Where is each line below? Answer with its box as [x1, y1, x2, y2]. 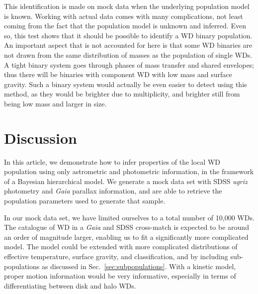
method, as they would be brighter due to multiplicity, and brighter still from [4, 89, 240, 99]
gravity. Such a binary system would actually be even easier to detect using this [4, 79, 247, 89]
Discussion [4, 127, 77, 148]
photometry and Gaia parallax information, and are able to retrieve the [4, 186, 222, 196]
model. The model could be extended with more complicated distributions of [4, 241, 238, 252]
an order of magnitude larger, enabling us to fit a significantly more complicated [4, 231, 249, 242]
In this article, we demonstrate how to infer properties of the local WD [4, 156, 220, 167]
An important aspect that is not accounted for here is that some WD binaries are [4, 40, 253, 50]
